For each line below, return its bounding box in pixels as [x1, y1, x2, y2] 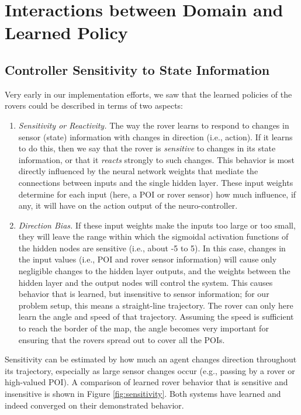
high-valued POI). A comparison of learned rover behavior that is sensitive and [5, 376, 288, 388]
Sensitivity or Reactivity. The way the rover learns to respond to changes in [18, 119, 289, 131]
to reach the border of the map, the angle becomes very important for [18, 322, 269, 334]
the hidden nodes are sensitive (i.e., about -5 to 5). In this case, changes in [18, 241, 286, 254]
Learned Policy [5, 20, 128, 44]
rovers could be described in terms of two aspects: [5, 99, 184, 112]
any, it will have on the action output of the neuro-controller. [18, 199, 238, 212]
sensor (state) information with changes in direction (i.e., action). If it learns [18, 130, 293, 143]
